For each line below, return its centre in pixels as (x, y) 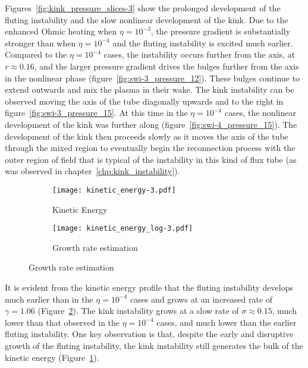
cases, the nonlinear (260, 113)
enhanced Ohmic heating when (61, 31)
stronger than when (40, 43)
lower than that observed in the (62, 322)
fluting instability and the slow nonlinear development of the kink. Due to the (147, 19)
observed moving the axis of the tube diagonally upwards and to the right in (144, 101)
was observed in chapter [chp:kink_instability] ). (92, 171)
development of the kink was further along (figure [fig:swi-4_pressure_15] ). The (151, 124)
